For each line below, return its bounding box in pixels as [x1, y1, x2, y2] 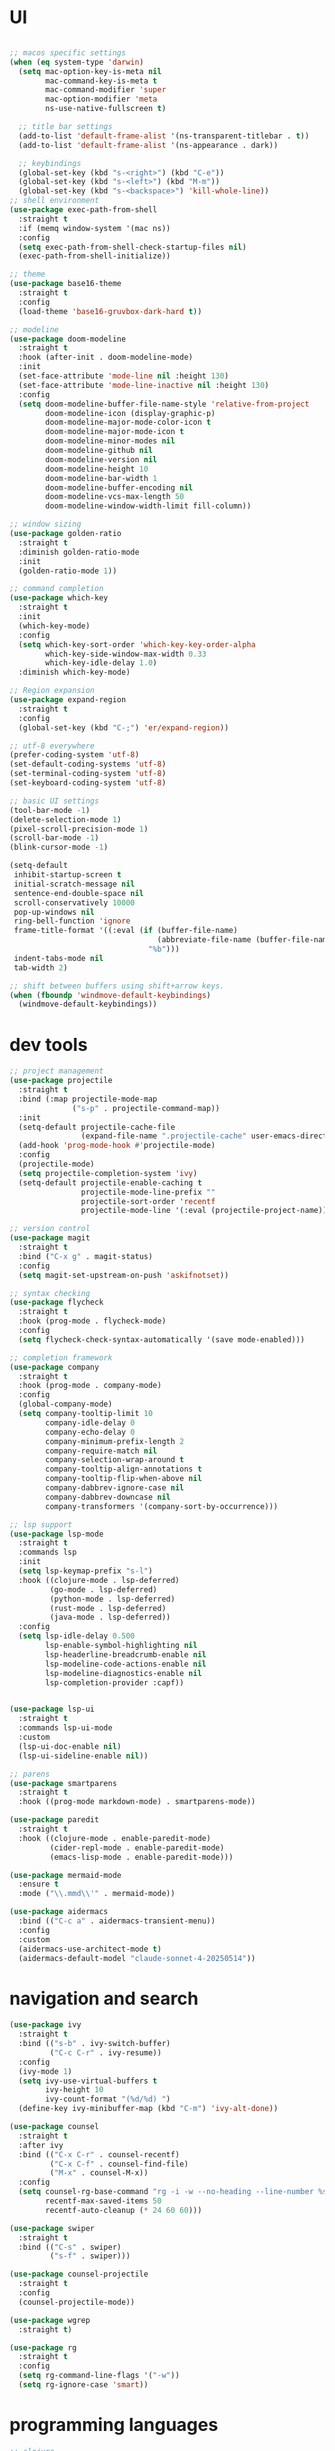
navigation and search [9, 1987, 199, 2010]
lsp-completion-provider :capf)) [45, 1677, 185, 1688]
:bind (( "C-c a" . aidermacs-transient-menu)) [18, 1916, 216, 1926]
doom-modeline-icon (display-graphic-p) [45, 408, 216, 418]
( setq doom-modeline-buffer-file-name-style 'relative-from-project [18, 399, 310, 409]
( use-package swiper [9, 2223, 96, 2233]
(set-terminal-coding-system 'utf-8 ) [9, 769, 167, 779]
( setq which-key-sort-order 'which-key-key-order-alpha [18, 639, 256, 650]
